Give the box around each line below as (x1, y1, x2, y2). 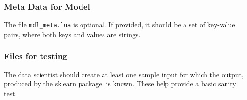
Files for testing (4, 50, 67, 62)
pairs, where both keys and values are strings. (4, 29, 141, 39)
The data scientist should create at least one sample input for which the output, (4, 69, 244, 79)
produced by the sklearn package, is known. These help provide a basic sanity (4, 79, 236, 89)
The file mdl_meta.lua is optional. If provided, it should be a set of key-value (4, 20, 235, 30)
